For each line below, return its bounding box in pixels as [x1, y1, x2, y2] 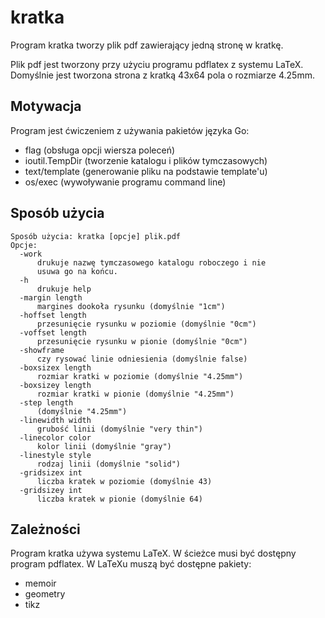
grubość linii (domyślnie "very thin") [36, 424, 203, 434]
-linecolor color [19, 432, 92, 443]
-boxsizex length [19, 362, 92, 373]
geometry [24, 588, 66, 600]
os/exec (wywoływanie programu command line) [24, 176, 227, 188]
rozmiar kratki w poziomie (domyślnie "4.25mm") [36, 371, 244, 381]
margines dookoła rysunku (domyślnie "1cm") [36, 301, 226, 311]
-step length [19, 397, 74, 408]
